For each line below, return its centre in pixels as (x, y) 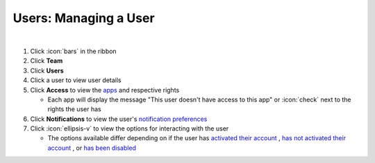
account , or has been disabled (92, 148)
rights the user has (74, 109)
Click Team (47, 61)
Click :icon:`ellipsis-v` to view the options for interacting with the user (130, 128)
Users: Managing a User (84, 18)
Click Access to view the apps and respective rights (105, 90)
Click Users (47, 70)
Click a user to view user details (76, 80)
